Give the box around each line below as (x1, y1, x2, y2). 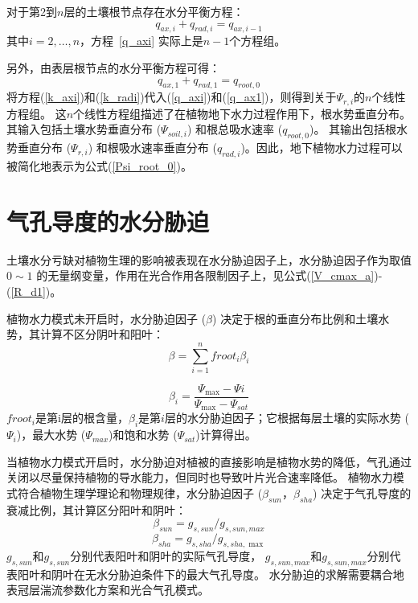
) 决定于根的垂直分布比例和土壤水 (212, 310, 390, 326)
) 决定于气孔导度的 (313, 484, 412, 501)
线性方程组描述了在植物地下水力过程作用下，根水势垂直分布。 (84, 105, 412, 121)
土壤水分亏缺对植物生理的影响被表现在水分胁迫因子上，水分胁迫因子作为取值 (6, 251, 412, 268)
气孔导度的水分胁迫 (6, 204, 210, 237)
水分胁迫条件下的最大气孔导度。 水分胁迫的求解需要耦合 (96, 565, 393, 582)
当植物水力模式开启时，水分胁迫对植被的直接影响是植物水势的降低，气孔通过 (6, 453, 412, 470)
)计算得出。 (195, 426, 256, 443)
